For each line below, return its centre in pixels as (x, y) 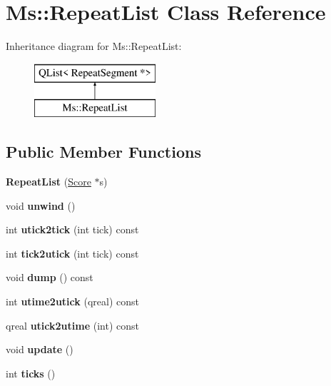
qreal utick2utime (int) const (72, 325)
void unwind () (41, 205)
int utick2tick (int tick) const (72, 229)
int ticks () (31, 373)
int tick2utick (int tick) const (72, 253)
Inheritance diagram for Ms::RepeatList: (94, 46)
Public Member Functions (103, 152)
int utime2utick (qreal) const (72, 301)
